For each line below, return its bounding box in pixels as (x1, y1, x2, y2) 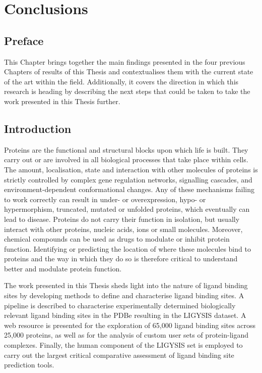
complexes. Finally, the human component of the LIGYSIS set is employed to (4, 340, 243, 350)
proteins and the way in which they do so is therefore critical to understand (4, 253, 238, 264)
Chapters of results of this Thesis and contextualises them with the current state (4, 66, 253, 77)
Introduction (4, 120, 72, 136)
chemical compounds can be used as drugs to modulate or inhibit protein (4, 234, 230, 244)
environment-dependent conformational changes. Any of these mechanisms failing (4, 184, 254, 195)
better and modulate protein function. (4, 263, 122, 273)
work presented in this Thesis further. (4, 96, 120, 106)
